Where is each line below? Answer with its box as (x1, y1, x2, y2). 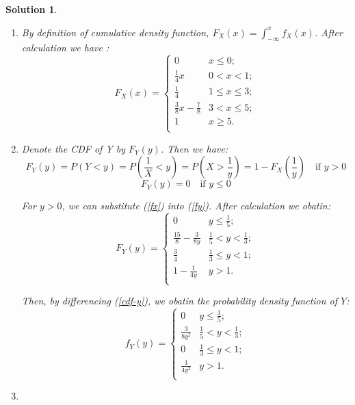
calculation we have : (21, 40, 109, 55)
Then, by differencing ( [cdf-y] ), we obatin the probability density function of (21, 293, 338, 308)
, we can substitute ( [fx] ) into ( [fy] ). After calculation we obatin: (62, 198, 330, 213)
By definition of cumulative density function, (21, 25, 209, 39)
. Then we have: (160, 141, 228, 155)
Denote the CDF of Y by (21, 141, 126, 155)
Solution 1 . (5, 2, 57, 16)
